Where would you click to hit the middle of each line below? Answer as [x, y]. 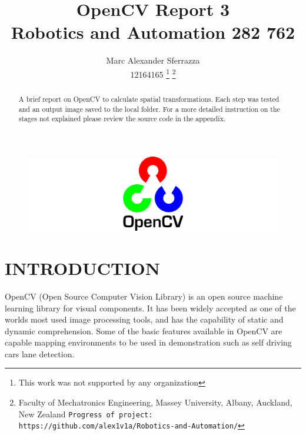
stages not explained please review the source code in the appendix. [122, 119]
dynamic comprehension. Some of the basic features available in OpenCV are [144, 331]
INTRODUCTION [83, 268]
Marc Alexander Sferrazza [153, 60]
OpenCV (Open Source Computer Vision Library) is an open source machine [144, 296]
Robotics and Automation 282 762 [153, 32]
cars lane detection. [40, 353]
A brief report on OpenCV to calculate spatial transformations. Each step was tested [149, 99]
